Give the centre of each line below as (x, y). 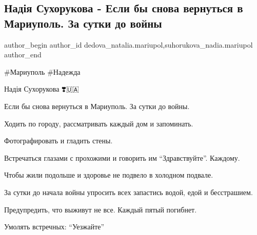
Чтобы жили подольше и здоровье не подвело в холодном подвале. (109, 175)
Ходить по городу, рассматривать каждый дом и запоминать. (99, 123)
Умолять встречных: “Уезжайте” (54, 227)
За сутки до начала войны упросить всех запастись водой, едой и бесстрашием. (128, 192)
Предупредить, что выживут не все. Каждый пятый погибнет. (101, 209)
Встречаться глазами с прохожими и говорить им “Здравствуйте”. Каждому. (122, 157)
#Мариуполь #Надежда (42, 71)
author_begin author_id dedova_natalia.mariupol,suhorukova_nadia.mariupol (128, 44)
